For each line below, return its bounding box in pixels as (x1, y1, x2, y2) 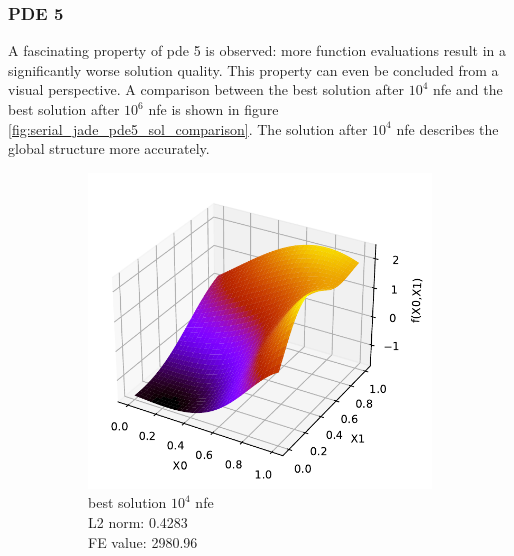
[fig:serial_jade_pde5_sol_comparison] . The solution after (8, 118, 368, 139)
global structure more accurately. (8, 138, 210, 159)
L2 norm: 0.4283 (88, 511, 188, 532)
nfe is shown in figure (148, 99, 279, 119)
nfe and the (433, 79, 503, 100)
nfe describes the (396, 118, 499, 139)
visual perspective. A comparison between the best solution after (8, 79, 404, 100)
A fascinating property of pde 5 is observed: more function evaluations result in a (8, 40, 507, 61)
